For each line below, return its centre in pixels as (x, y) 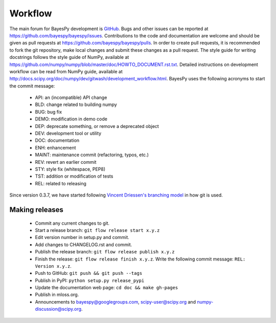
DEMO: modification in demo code (71, 119)
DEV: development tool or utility (68, 134)
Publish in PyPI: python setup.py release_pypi (90, 280)
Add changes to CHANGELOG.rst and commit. (84, 244)
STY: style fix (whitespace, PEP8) (70, 169)
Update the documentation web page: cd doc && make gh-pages (107, 288)
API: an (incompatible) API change (71, 98)
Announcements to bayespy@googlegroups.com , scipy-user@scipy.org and (116, 302)
